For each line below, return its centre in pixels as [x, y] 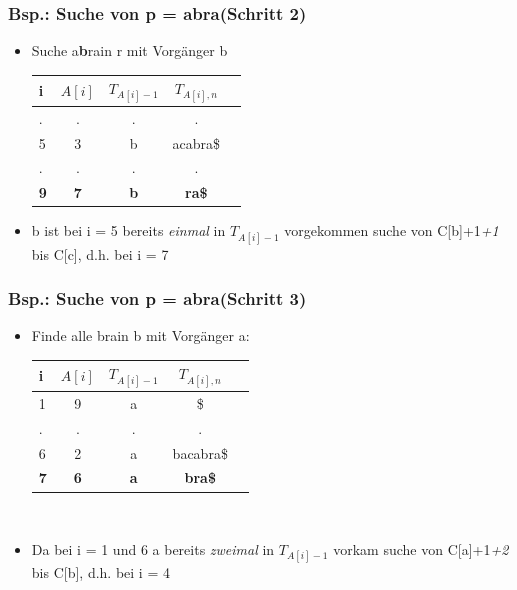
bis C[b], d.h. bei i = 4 [100, 572]
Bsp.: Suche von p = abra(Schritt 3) [157, 298]
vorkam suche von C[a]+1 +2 [421, 549]
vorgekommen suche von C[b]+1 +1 [391, 230]
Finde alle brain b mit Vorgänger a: [140, 335]
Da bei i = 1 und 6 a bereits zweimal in [153, 549]
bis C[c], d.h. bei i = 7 [100, 253]
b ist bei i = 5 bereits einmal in [128, 230]
